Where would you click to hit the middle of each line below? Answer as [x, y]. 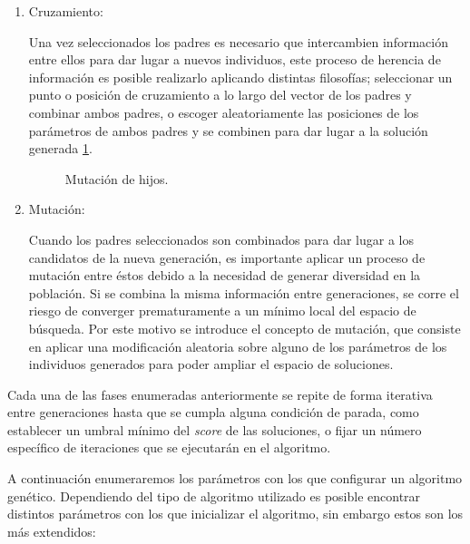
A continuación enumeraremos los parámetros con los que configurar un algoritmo [235, 478]
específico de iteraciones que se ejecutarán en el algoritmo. [169, 447]
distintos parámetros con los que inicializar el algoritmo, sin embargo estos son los [235, 514]
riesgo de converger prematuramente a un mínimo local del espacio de [222, 311]
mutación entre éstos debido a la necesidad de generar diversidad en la [225, 275]
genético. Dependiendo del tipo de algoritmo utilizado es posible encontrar [214, 495]
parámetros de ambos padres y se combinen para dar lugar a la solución [228, 130]
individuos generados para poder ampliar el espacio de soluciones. [211, 364]
